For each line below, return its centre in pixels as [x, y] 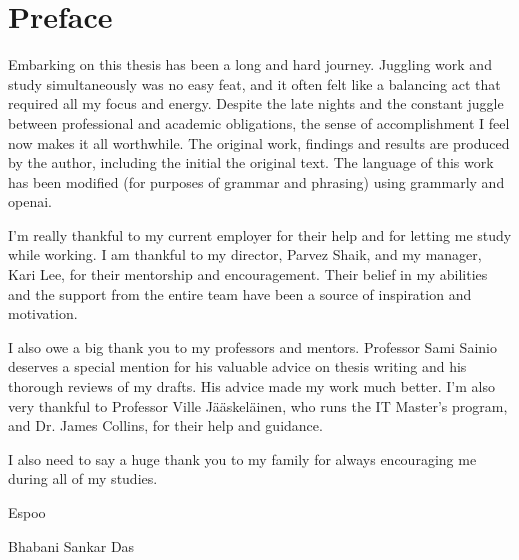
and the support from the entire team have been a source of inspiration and [240, 293]
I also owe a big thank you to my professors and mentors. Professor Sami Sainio [252, 346]
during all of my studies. [83, 478]
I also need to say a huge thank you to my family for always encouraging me [242, 458]
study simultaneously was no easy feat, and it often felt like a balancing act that [254, 83]
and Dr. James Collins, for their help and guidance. [165, 425]
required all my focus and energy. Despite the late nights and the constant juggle [256, 103]
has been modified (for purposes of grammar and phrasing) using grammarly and [256, 181]
